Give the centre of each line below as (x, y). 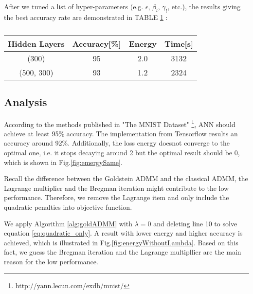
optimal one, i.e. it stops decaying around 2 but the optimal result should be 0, (122, 153)
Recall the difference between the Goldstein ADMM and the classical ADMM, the (126, 178)
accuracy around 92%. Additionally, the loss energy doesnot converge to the (117, 143)
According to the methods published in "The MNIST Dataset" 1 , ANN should (120, 123)
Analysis (26, 101)
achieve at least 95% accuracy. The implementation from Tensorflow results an (121, 133)
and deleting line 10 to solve (195, 223)
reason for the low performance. (51, 261)
